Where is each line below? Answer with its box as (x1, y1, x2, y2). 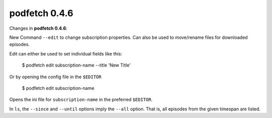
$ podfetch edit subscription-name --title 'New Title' (22, 62, 131, 68)
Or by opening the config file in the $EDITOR (9, 74, 102, 80)
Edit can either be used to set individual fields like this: (9, 50, 122, 56)
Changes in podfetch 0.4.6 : (9, 25, 67, 31)
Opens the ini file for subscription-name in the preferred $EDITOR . (9, 96, 153, 103)
